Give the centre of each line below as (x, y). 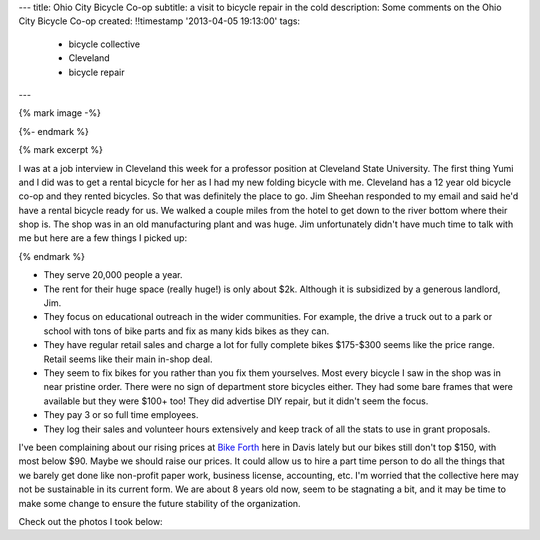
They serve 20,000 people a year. (113, 275)
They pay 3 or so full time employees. (121, 415)
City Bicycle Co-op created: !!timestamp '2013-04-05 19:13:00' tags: (159, 21)
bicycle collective (104, 44)
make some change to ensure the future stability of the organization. (159, 503)
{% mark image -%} (60, 113)
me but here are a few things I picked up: (103, 238)
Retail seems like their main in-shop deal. (128, 359)
